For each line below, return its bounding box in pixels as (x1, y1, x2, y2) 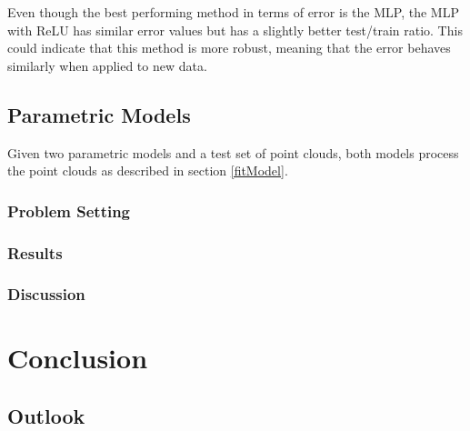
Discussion (7, 283, 85, 306)
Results (7, 241, 63, 264)
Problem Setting (7, 199, 131, 222)
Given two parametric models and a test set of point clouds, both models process (7, 143, 459, 162)
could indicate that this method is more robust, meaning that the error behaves (7, 38, 451, 57)
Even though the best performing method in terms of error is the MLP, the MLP (7, 3, 459, 21)
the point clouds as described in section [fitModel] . (7, 161, 288, 180)
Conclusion (7, 339, 148, 376)
